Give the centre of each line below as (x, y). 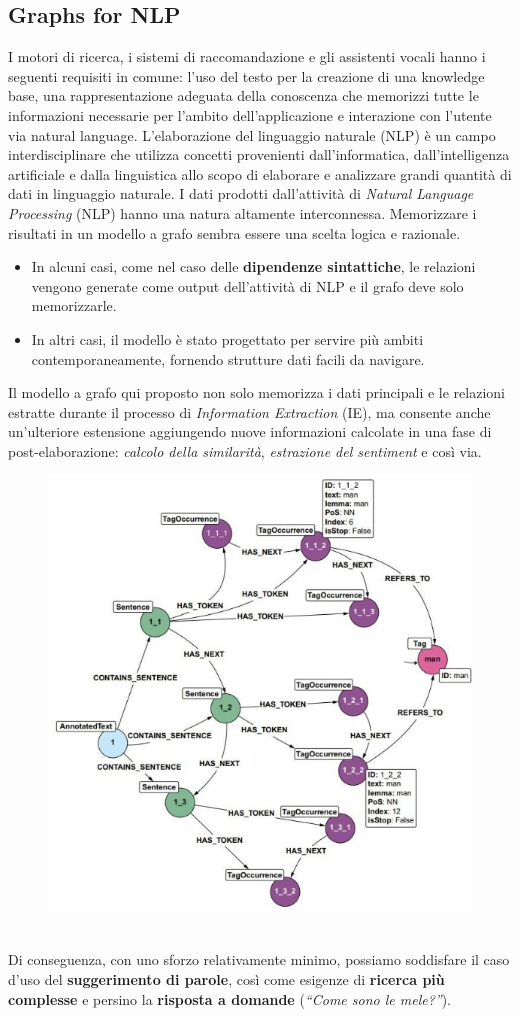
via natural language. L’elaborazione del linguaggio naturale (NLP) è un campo (252, 134)
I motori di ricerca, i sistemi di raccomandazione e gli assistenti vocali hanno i (247, 56)
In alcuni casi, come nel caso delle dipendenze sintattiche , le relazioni (253, 266)
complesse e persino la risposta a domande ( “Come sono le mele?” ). (230, 998)
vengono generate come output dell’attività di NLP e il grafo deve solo (247, 285)
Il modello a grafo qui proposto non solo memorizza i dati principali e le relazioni (256, 392)
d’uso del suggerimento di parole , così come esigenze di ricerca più (226, 979)
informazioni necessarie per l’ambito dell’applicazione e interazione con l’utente (250, 114)
